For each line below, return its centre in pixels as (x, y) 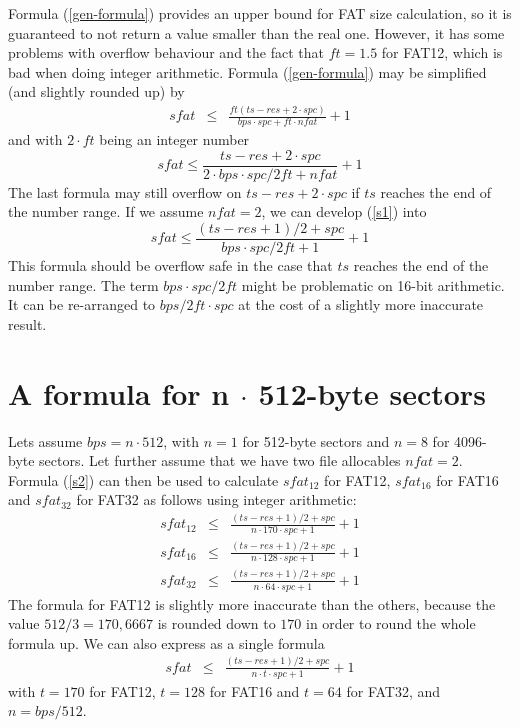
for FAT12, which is (442, 52)
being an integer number (174, 139)
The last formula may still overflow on (125, 191)
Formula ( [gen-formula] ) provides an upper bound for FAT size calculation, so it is (260, 13)
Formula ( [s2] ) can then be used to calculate (143, 479)
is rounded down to (216, 623)
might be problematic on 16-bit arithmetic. (373, 284)
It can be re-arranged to (82, 304)
